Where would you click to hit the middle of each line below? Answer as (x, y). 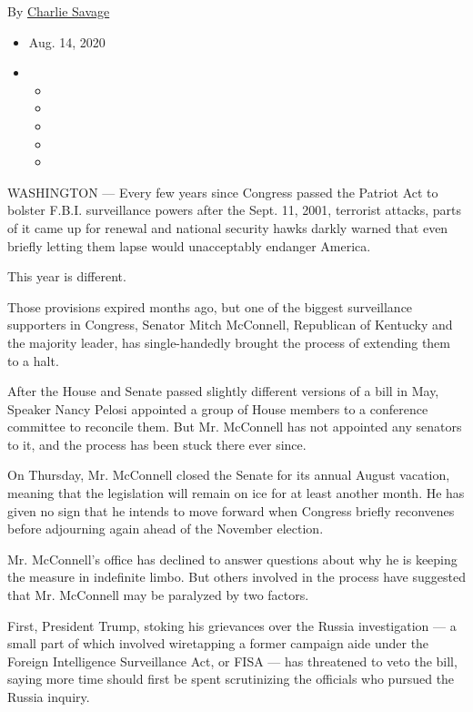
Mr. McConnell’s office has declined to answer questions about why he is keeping (232, 559)
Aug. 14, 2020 (67, 41)
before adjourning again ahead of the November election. (166, 529)
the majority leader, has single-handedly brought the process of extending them (229, 342)
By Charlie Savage (59, 11)
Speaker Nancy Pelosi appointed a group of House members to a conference (218, 408)
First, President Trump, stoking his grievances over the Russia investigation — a (232, 625)
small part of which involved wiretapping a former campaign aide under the (218, 643)
